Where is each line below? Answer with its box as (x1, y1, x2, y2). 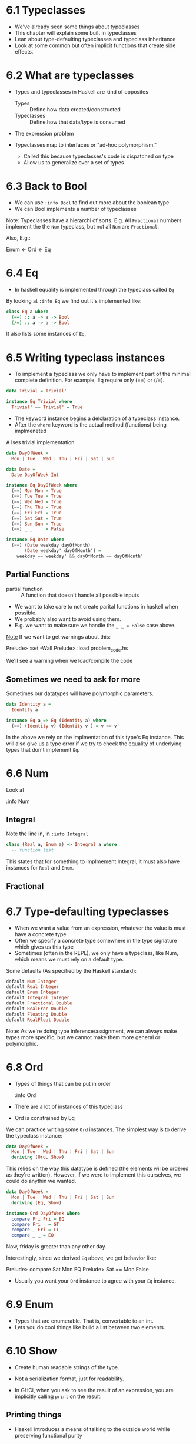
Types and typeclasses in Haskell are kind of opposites (14, 88, 149, 95)
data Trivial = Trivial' (6, 388, 67, 394)
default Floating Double (6, 1011, 67, 1017)
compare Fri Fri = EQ (11, 1216, 65, 1222)
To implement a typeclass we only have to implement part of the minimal (14, 371, 191, 378)
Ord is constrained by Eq (14, 1114, 75, 1121)
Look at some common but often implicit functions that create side (14, 42, 176, 49)
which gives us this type (14, 943, 74, 950)
